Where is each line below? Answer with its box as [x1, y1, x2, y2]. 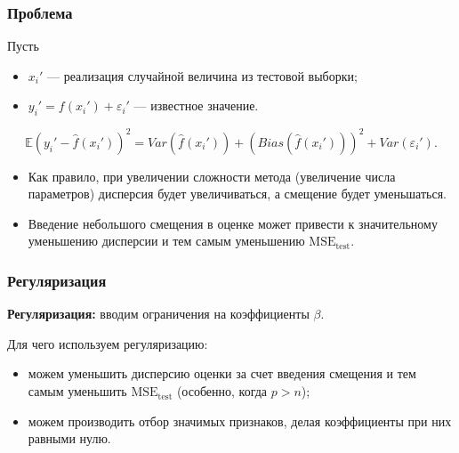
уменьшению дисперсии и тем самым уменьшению [28, 231, 305, 250]
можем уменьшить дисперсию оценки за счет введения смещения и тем [28, 364, 416, 383]
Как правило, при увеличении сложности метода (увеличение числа [28, 166, 396, 185]
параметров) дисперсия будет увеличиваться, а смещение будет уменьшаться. [28, 184, 447, 203]
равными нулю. [28, 429, 111, 448]
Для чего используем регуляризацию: [7, 334, 208, 352]
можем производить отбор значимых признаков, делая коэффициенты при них [28, 411, 452, 430]
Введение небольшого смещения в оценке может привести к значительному [28, 214, 438, 232]
